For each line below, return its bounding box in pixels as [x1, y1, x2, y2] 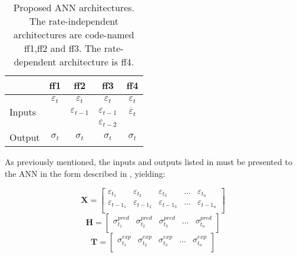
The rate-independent [29, 14, 118, 28]
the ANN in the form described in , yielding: [5, 167, 166, 179]
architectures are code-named [14, 28, 134, 41]
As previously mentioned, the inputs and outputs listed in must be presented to [5, 156, 292, 168]
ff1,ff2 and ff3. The [24, 41, 101, 55]
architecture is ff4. [59, 55, 134, 68]
